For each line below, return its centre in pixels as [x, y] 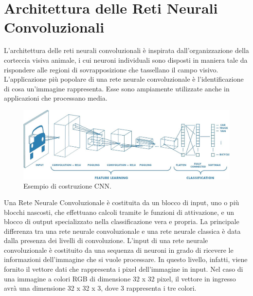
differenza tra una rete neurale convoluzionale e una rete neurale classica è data [122, 231]
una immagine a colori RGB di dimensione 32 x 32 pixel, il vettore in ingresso [120, 278]
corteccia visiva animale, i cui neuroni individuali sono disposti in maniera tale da [126, 60]
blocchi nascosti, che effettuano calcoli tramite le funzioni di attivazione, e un [119, 212]
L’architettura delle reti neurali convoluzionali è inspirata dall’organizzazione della [126, 50]
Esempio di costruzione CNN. [67, 186]
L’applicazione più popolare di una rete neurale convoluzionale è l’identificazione [124, 79]
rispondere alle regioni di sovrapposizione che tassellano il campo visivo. [111, 69]
